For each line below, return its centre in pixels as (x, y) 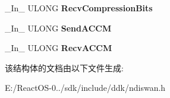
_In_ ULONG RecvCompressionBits (79, 8)
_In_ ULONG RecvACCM (59, 48)
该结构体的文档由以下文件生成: (64, 67)
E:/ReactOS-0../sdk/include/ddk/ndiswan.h (85, 88)
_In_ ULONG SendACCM (58, 28)
